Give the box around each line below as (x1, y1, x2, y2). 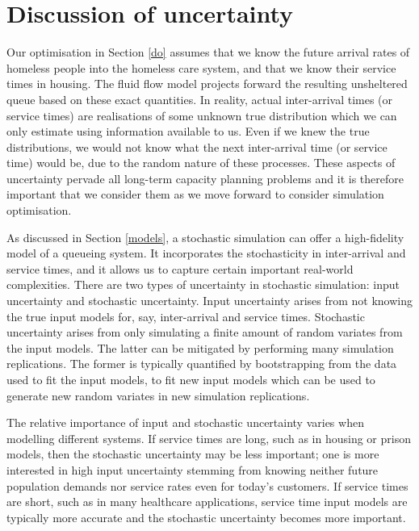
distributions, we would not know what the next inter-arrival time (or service (6, 138, 388, 155)
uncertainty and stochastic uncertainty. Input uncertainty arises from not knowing (6, 292, 413, 309)
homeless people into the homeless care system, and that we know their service (6, 59, 396, 76)
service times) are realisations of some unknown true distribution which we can (6, 107, 397, 123)
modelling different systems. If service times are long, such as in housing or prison (6, 429, 411, 446)
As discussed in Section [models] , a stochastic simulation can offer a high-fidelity (6, 228, 404, 245)
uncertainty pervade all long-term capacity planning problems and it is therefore (6, 169, 404, 186)
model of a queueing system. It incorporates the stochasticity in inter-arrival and (6, 245, 406, 261)
